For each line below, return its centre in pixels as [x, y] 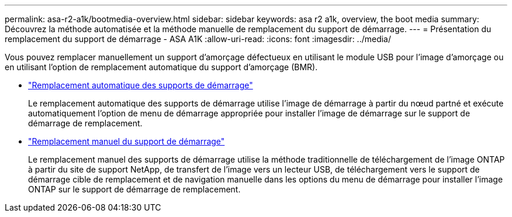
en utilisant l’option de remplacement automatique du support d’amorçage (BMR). [161, 67]
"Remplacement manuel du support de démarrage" [127, 141]
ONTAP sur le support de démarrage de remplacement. [134, 189]
